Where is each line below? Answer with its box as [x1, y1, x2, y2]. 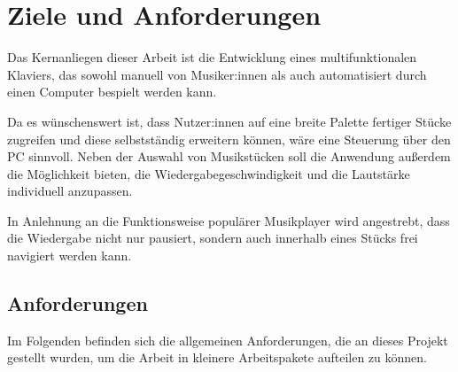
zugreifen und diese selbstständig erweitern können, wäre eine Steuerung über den [7, 129, 451, 148]
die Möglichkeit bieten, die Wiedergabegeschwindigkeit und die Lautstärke [7, 164, 410, 182]
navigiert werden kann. [7, 246, 132, 265]
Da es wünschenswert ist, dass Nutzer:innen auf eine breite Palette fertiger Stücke [7, 112, 452, 130]
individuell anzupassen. [7, 182, 133, 200]
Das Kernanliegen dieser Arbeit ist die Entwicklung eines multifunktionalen [7, 48, 417, 66]
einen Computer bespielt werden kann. [7, 82, 217, 101]
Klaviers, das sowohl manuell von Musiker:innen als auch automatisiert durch [7, 65, 427, 83]
